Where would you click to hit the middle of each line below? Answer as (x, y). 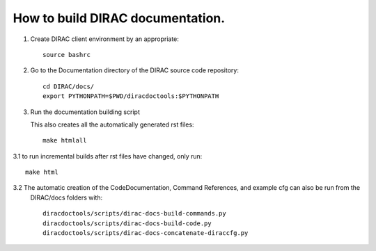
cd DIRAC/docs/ (69, 86)
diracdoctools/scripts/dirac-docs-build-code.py (127, 223)
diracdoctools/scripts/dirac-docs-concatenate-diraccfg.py (146, 233)
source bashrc (66, 55)
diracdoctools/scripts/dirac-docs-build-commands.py (134, 213)
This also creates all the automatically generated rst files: (112, 124)
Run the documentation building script (85, 112)
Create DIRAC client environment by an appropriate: (104, 39)
